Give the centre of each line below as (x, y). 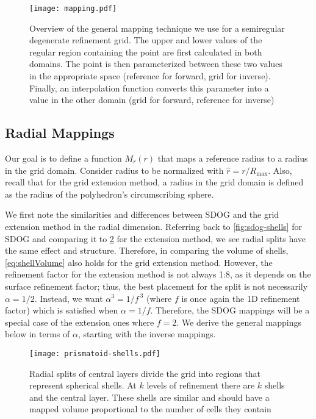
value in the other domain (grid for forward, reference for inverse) (152, 100)
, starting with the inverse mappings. (147, 334)
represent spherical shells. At (83, 385)
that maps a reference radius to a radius (233, 158)
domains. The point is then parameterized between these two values (156, 64)
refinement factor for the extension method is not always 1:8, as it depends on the (158, 274)
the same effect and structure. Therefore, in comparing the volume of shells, (147, 250)
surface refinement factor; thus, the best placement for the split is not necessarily (156, 286)
